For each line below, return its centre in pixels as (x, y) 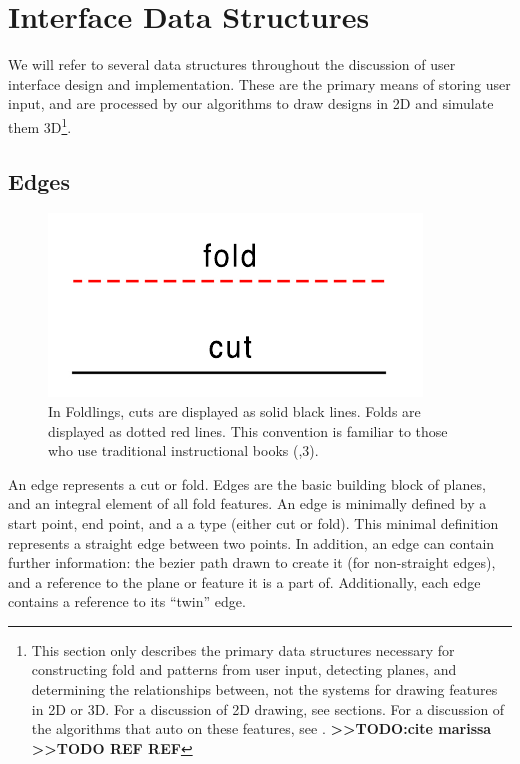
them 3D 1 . (40, 125)
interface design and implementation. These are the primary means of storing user (259, 83)
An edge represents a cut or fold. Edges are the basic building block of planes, (247, 483)
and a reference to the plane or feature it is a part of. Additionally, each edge (244, 581)
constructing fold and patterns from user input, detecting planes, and (244, 669)
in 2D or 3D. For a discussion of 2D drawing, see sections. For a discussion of (268, 708)
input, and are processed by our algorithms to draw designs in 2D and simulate (251, 103)
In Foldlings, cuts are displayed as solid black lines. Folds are (234, 410)
